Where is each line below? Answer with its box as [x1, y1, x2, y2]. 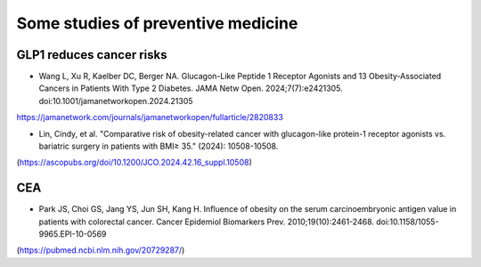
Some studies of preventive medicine [16, 13, 298, 33]
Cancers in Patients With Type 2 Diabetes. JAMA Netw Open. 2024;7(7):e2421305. [38, 83, 343, 93]
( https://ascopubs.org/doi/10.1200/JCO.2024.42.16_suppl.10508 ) [16, 157, 253, 168]
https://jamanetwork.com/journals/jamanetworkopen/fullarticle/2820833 [16, 112, 284, 123]
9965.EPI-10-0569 [38, 229, 107, 239]
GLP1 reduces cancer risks [16, 47, 167, 62]
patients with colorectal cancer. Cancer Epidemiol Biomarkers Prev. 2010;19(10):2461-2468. [38, 216, 374, 227]
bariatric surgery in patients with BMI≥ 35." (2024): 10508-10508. [38, 141, 279, 151]
